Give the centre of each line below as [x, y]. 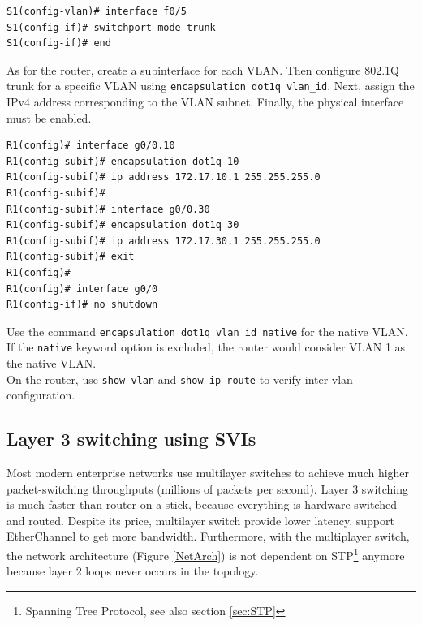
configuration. [41, 395]
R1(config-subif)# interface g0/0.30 [108, 209]
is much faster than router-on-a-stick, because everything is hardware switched [202, 504]
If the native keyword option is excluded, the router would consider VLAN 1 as [206, 347]
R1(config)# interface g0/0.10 [91, 146]
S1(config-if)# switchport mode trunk [111, 27]
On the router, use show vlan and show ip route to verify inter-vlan [180, 379]
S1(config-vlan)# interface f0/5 [97, 11]
